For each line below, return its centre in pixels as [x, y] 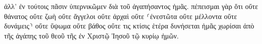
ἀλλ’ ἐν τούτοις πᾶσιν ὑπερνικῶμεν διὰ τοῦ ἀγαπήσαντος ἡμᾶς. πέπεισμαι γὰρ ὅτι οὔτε [131, 6]
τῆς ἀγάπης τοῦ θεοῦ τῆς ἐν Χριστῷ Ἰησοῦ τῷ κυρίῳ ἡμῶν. [91, 35]
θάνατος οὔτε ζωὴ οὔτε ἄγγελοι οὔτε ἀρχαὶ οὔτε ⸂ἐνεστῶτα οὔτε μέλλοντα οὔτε [121, 16]
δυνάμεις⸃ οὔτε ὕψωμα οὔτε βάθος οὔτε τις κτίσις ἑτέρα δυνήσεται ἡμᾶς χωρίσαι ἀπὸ [129, 26]
